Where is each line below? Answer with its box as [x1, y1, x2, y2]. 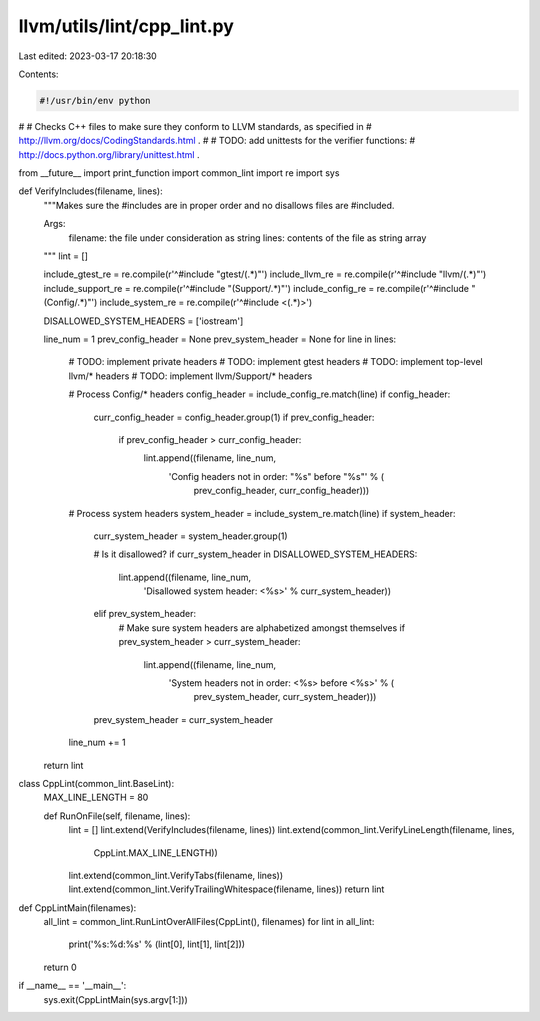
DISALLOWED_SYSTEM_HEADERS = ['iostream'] [43, 315, 244, 327]
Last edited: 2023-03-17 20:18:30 [18, 50, 157, 62]
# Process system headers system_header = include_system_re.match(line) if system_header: [68, 507, 456, 519]
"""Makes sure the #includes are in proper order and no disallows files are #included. [43, 199, 395, 211]
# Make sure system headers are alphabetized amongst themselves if [118, 621, 405, 634]
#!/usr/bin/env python [39, 95, 151, 106]
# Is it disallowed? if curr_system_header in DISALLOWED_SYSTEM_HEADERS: [93, 548, 418, 560]
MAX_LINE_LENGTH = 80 [43, 791, 149, 804]
